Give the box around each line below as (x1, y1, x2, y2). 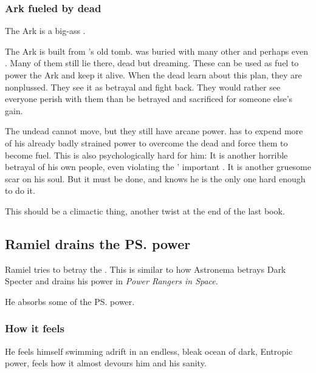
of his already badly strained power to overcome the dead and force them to (5, 136, 288, 149)
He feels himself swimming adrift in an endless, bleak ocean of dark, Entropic (5, 344, 293, 357)
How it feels (5, 321, 64, 336)
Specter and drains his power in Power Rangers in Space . (5, 275, 218, 287)
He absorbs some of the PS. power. (5, 295, 135, 307)
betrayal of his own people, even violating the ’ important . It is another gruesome (5, 160, 311, 173)
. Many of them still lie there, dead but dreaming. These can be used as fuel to (5, 56, 299, 69)
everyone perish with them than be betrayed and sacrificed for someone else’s (5, 92, 293, 105)
